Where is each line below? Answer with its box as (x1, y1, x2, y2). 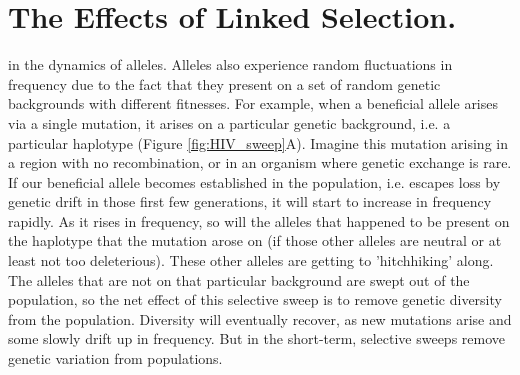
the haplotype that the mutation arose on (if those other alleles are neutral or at (8, 230, 502, 251)
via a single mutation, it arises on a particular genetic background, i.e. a (8, 112, 451, 133)
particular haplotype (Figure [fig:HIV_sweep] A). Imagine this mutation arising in (8, 132, 508, 153)
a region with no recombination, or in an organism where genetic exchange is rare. (8, 152, 512, 173)
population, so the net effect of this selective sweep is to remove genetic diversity (8, 289, 502, 310)
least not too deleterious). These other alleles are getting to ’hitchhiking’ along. (8, 250, 494, 271)
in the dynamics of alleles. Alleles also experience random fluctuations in (8, 54, 453, 75)
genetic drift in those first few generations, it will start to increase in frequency (8, 191, 492, 212)
